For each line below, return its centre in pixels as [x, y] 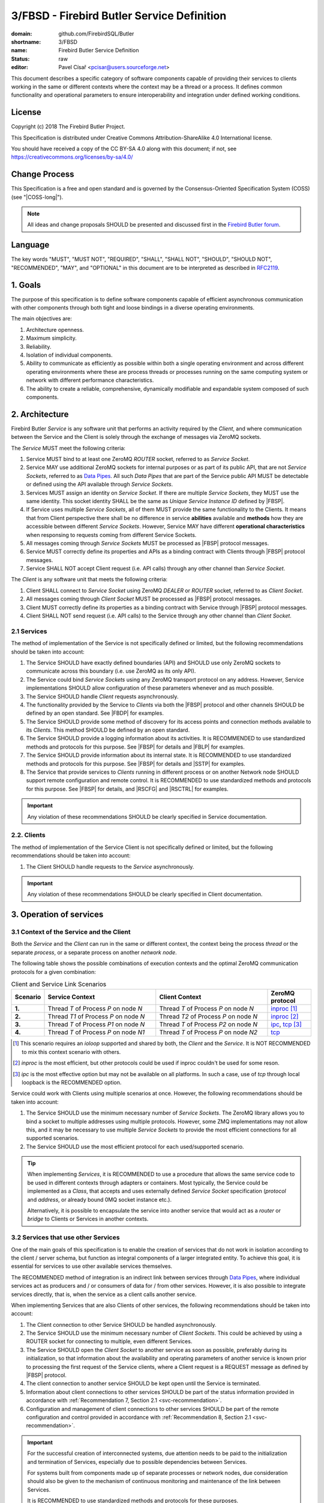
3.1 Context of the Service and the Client [71, 932]
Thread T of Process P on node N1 [96, 1032]
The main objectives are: [41, 319]
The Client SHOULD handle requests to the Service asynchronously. [110, 866]
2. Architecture [40, 414]
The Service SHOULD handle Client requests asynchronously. [102, 696]
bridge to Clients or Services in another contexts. [88, 1219]
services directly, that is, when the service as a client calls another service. [104, 1294]
